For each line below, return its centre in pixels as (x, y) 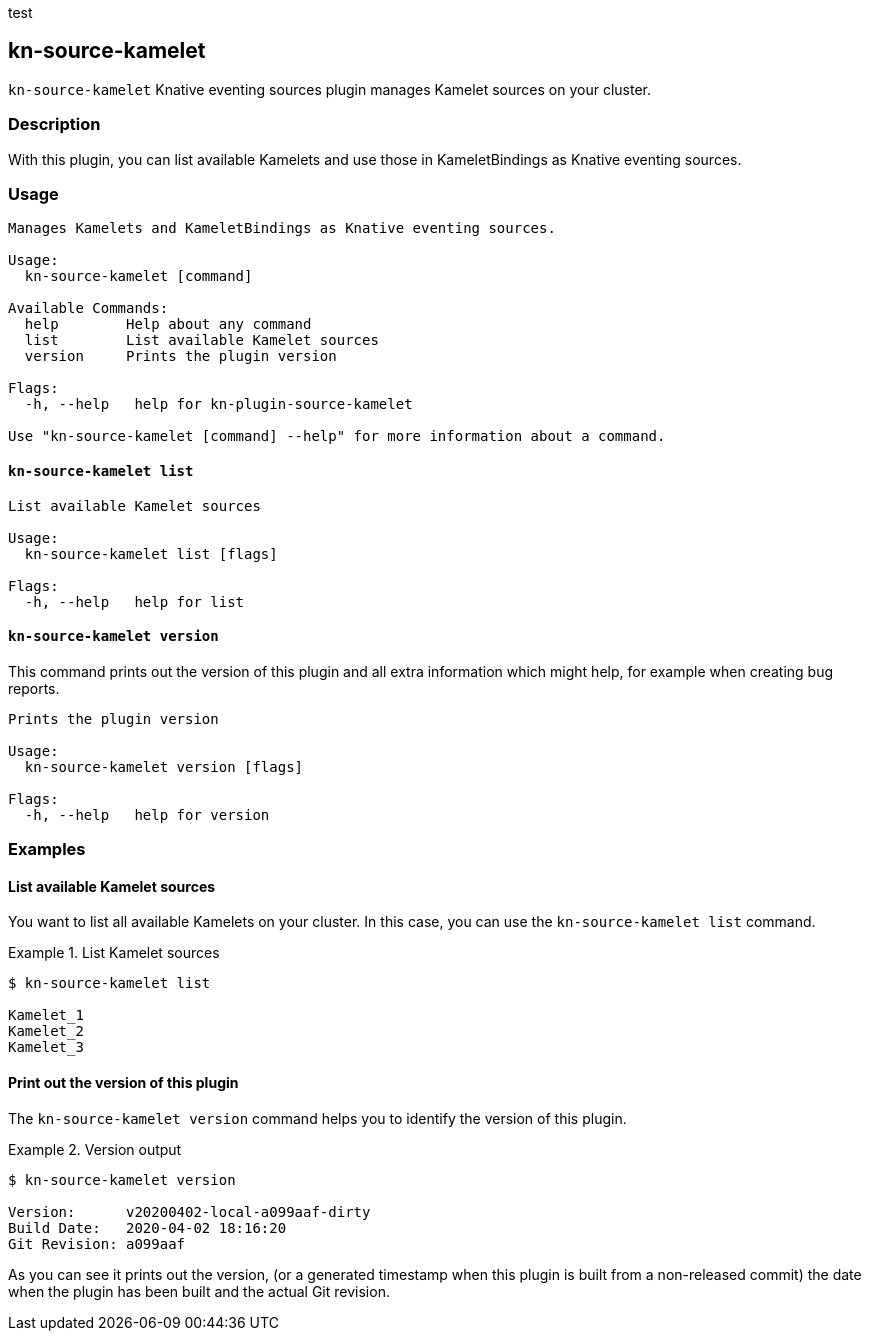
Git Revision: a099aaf (97, 1243)
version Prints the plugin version (180, 356)
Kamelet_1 (46, 1015)
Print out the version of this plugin (123, 1082)
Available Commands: (88, 308)
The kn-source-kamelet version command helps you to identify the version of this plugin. (317, 1118)
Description (54, 124)
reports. (34, 688)
